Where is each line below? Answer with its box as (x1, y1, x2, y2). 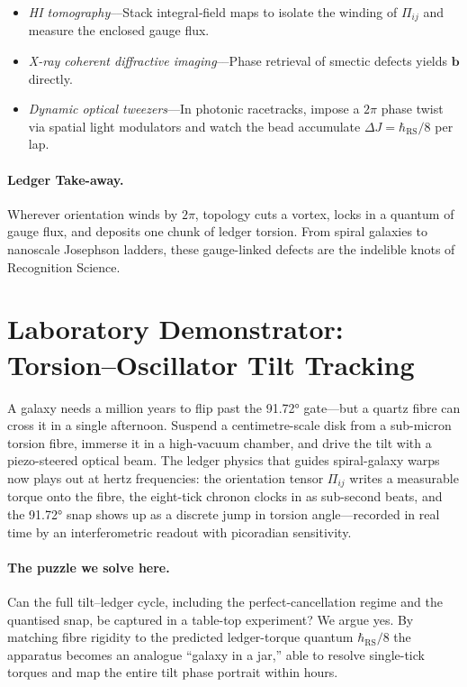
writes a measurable (349, 468, 459, 487)
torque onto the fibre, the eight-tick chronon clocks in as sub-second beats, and (7, 487, 443, 506)
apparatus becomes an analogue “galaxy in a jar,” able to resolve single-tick (7, 645, 425, 664)
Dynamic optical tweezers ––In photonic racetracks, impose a (28, 99, 360, 118)
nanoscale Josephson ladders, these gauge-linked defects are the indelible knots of (7, 240, 455, 258)
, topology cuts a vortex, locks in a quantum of (194, 204, 454, 223)
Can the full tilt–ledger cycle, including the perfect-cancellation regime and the (7, 591, 443, 610)
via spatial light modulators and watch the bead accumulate (28, 116, 361, 135)
